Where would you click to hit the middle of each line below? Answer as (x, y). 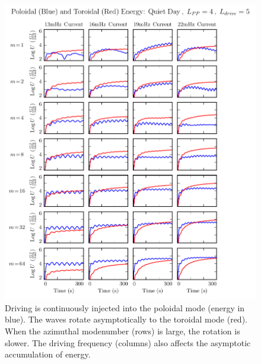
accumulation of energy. (48, 354)
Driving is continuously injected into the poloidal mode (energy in (125, 307)
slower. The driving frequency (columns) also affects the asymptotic (128, 342)
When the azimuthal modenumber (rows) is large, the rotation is (122, 331)
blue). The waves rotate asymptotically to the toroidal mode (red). (126, 319)
